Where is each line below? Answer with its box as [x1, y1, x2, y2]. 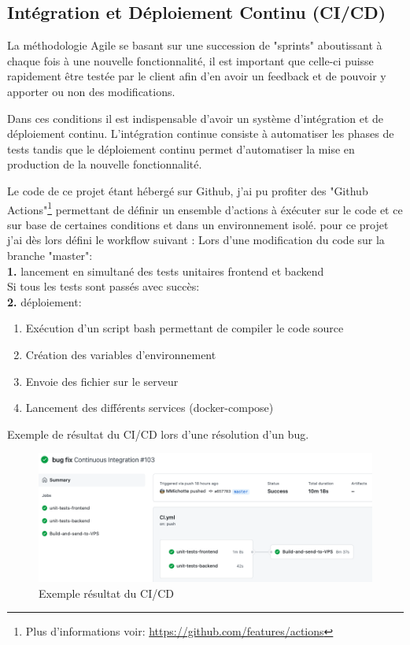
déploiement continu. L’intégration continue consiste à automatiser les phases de [7, 125, 394, 142]
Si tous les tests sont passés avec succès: [7, 278, 200, 295]
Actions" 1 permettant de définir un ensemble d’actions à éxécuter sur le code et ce [7, 198, 403, 217]
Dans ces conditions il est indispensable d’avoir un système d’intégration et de [7, 109, 384, 126]
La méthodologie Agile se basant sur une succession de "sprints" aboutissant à [7, 37, 382, 54]
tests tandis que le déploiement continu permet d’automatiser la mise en [7, 140, 355, 157]
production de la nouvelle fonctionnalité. [7, 156, 202, 172]
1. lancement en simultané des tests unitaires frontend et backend [7, 262, 324, 279]
